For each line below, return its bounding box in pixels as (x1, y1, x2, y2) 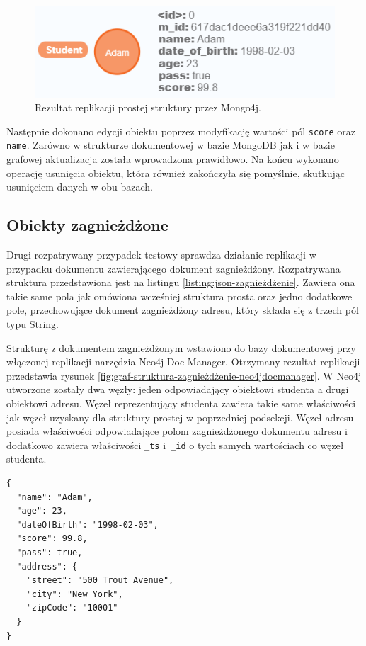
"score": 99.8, (16, 533, 88, 544)
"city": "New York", (26, 589, 123, 599)
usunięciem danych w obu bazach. (6, 179, 153, 194)
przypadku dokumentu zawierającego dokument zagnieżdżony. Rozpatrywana (6, 261, 341, 276)
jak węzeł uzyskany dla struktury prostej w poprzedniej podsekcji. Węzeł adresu (6, 409, 354, 424)
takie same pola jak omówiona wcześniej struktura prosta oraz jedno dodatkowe (6, 288, 353, 303)
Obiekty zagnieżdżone (6, 214, 168, 236)
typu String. (6, 316, 59, 331)
